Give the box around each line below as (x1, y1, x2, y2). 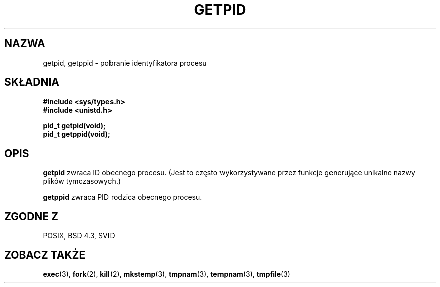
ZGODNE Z (4, 210, 59, 223)
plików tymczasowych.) (43, 177, 121, 186)
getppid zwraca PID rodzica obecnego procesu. (43, 193, 202, 202)
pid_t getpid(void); (43, 121, 106, 130)
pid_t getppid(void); (43, 130, 111, 139)
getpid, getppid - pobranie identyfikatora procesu (43, 58, 207, 67)
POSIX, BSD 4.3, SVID (43, 231, 115, 240)
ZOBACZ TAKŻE (4, 248, 86, 261)
